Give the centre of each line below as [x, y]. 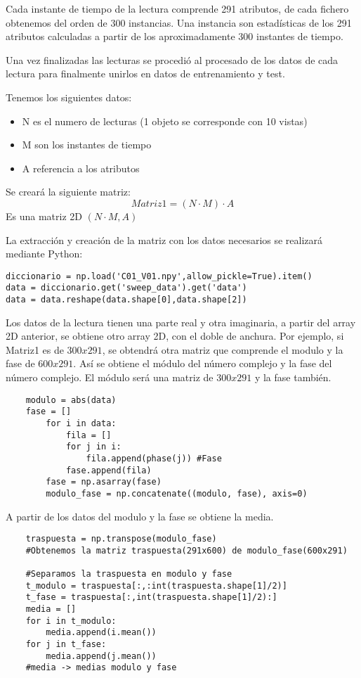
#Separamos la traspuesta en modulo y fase [129, 574]
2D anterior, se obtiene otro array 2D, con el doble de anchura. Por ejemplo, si [175, 336]
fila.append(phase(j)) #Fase [154, 458]
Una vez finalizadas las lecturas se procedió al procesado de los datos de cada [172, 59]
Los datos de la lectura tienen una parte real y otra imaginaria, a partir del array [181, 322]
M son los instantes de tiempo [87, 145]
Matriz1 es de [35, 349]
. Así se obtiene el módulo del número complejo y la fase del [203, 363]
